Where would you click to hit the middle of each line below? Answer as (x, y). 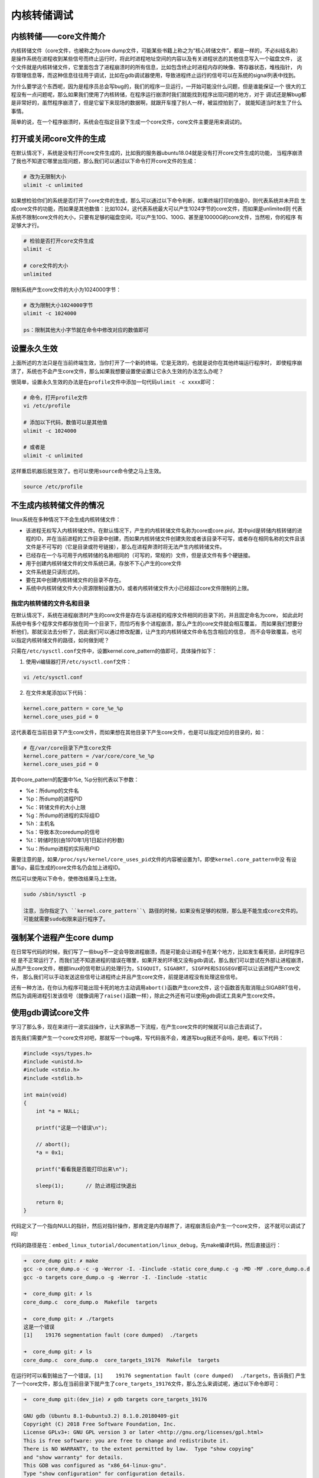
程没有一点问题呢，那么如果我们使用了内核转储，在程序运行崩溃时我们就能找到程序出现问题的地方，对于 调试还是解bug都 (159, 95)
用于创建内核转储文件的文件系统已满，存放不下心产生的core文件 (104, 563)
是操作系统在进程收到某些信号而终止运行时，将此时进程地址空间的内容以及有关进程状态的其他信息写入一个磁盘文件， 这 (157, 59)
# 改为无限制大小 (45, 177)
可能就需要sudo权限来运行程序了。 (66, 919)
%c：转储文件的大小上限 (56, 807)
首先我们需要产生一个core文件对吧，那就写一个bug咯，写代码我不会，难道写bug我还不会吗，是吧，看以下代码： (147, 1038)
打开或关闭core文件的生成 (58, 139)
